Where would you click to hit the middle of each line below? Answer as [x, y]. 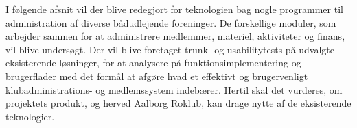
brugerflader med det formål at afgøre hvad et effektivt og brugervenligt [157, 76]
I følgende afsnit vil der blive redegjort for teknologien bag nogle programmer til [174, 9]
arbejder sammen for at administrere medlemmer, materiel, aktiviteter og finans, [175, 36]
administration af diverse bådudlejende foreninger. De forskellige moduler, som [171, 22]
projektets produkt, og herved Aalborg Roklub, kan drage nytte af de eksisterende [178, 103]
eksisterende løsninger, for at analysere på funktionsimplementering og [153, 63]
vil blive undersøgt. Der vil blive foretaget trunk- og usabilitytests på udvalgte [170, 49]
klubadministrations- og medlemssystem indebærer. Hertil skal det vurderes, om [174, 89]
